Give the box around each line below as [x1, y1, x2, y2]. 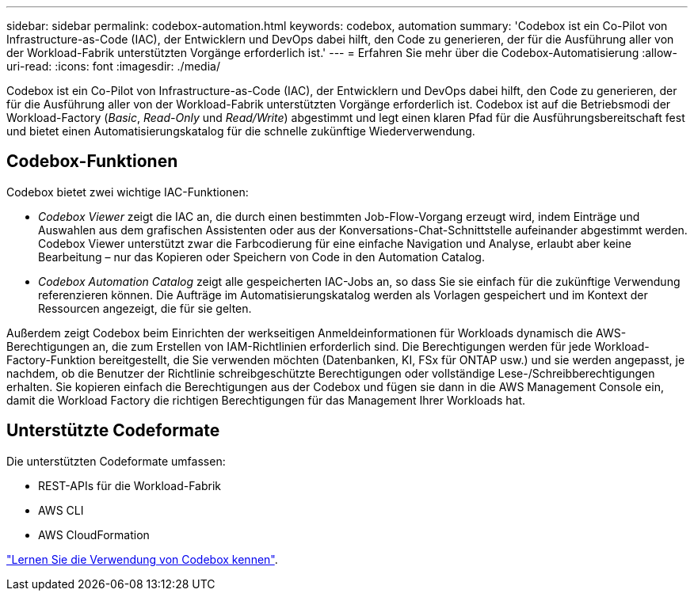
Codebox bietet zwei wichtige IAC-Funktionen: [6, 184, 249, 199]
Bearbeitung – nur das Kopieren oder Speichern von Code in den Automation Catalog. [38, 249, 485, 264]
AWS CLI [38, 503, 84, 517]
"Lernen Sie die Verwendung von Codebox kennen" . [6, 552, 278, 566]
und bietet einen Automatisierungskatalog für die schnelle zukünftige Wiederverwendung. [6, 124, 475, 138]
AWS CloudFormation [38, 527, 150, 542]
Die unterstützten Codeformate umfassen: [6, 454, 226, 468]
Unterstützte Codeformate [6, 420, 220, 441]
